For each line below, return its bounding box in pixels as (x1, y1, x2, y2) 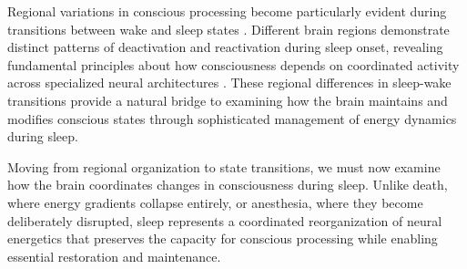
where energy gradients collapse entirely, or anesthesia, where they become (7, 192, 423, 212)
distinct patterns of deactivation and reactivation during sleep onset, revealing (7, 37, 443, 57)
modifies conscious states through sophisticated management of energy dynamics (7, 109, 457, 128)
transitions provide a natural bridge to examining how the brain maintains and (7, 90, 448, 109)
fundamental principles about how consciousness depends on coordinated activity (7, 55, 460, 74)
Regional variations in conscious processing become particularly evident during (7, 2, 447, 20)
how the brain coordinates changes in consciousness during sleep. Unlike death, (7, 175, 448, 194)
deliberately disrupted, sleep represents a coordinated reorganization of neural (7, 211, 442, 230)
